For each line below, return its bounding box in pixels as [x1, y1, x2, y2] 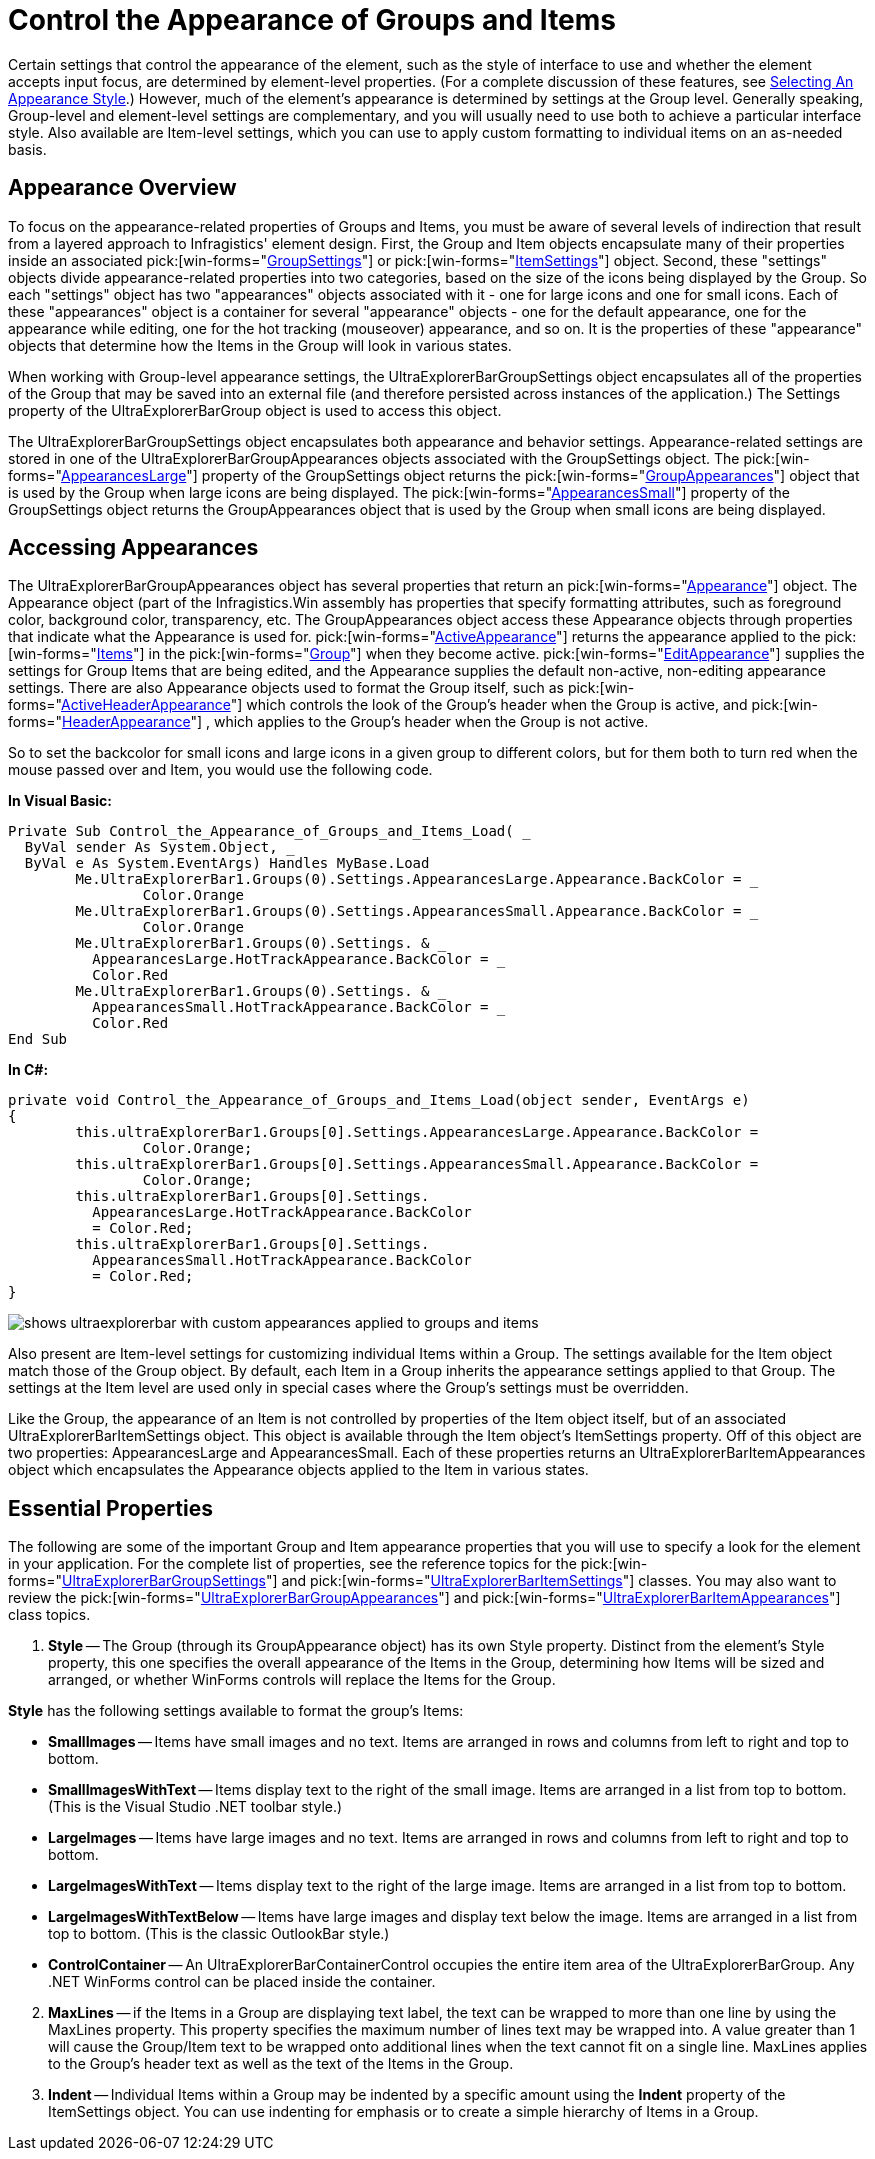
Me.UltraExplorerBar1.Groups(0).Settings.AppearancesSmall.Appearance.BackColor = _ [75, 903, 759, 920]
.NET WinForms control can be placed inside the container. [48, 1973, 436, 1991]
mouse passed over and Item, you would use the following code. [8, 761, 433, 779]
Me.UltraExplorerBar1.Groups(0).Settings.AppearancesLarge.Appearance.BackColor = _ [75, 871, 759, 888]
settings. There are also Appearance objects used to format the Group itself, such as [8, 679, 564, 697]
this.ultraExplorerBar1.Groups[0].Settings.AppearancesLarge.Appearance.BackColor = [75, 1124, 759, 1141]
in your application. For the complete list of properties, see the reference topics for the [8, 1555, 577, 1573]
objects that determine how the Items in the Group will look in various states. [8, 336, 512, 354]
